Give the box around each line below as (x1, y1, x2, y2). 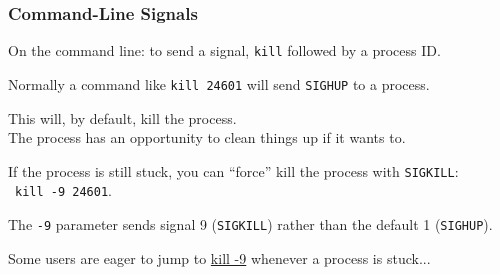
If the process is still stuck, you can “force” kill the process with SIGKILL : (8, 160, 459, 181)
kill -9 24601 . (15, 180, 112, 201)
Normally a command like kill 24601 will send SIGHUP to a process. (8, 73, 430, 94)
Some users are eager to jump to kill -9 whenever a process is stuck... (8, 247, 431, 268)
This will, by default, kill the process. (8, 107, 237, 128)
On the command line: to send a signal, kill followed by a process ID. (8, 40, 441, 61)
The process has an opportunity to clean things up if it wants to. (8, 127, 406, 148)
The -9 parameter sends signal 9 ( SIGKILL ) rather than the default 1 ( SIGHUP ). (8, 214, 493, 235)
